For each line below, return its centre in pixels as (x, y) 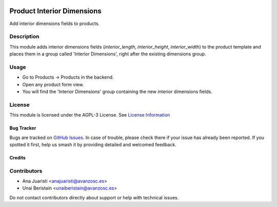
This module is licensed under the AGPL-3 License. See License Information (90, 115)
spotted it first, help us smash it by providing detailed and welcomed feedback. (93, 144)
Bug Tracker (23, 128)
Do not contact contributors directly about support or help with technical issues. (94, 197)
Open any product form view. (53, 84)
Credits (17, 157)
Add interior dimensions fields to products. (55, 24)
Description (24, 37)
